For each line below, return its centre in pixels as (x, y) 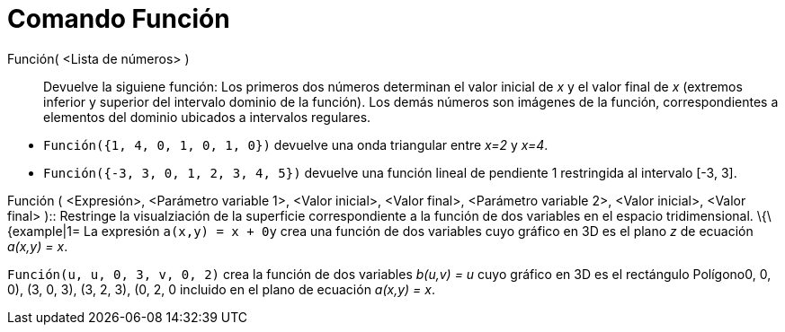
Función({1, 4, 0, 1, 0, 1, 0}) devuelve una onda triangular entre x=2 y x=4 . (296, 144)
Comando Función (119, 19)
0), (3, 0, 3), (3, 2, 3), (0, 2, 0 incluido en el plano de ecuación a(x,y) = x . (222, 289)
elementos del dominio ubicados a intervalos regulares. (207, 117)
